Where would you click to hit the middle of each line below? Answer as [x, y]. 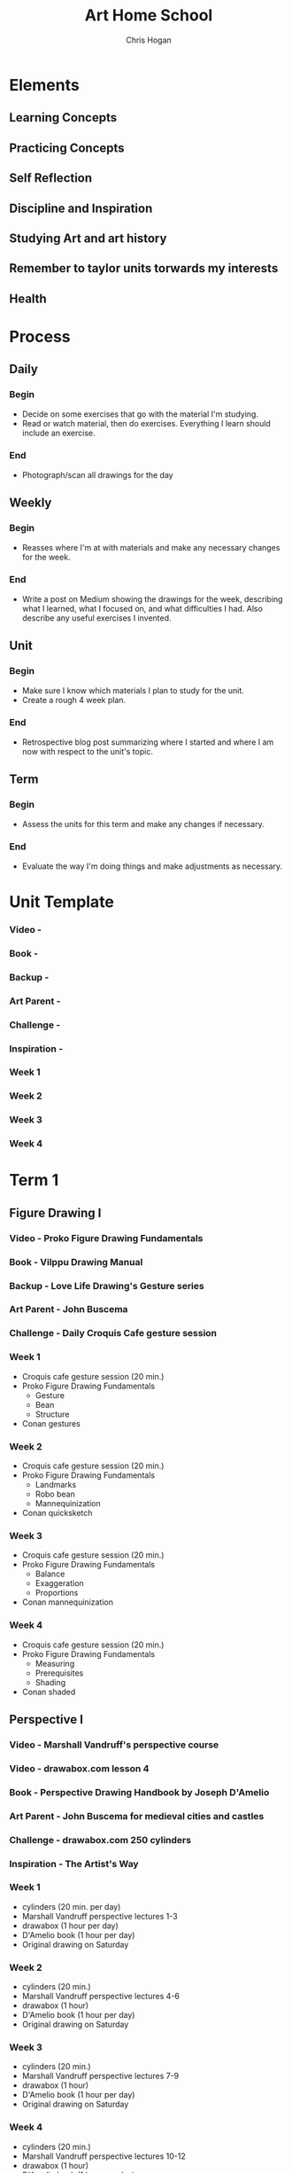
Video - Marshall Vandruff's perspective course [114, 1745]
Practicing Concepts [67, 148]
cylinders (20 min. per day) [71, 1906]
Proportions [57, 1593]
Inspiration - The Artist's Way [74, 1864]
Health [28, 298]
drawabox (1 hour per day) [70, 1926]
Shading [50, 1682]
